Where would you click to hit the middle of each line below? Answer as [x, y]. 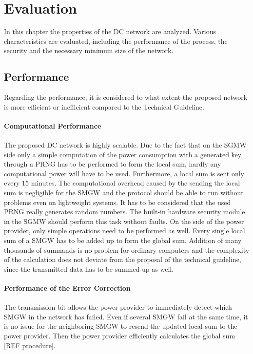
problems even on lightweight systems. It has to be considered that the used [117, 202]
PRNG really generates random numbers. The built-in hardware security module [125, 212]
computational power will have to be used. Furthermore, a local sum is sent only [124, 173]
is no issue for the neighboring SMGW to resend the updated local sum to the [121, 326]
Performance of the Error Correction [67, 288]
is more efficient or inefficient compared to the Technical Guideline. [104, 106]
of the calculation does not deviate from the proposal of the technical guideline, [123, 259]
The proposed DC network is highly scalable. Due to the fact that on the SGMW [125, 145]
